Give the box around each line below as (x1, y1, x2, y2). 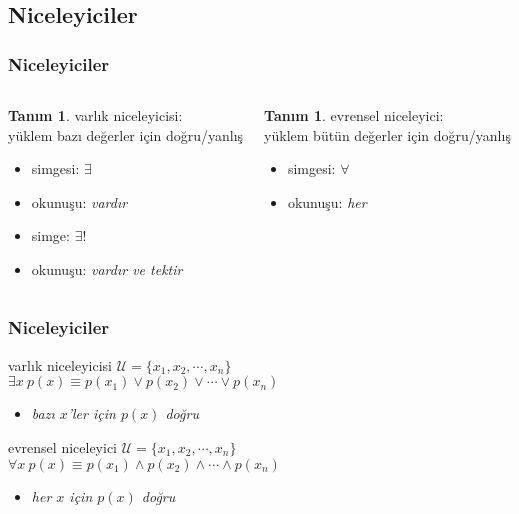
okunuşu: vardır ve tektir (31, 258, 183, 279)
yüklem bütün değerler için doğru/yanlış (264, 124, 511, 145)
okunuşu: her (287, 191, 367, 212)
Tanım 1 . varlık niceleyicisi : (8, 105, 183, 125)
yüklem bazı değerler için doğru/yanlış (8, 124, 244, 145)
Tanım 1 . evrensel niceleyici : (264, 105, 444, 125)
